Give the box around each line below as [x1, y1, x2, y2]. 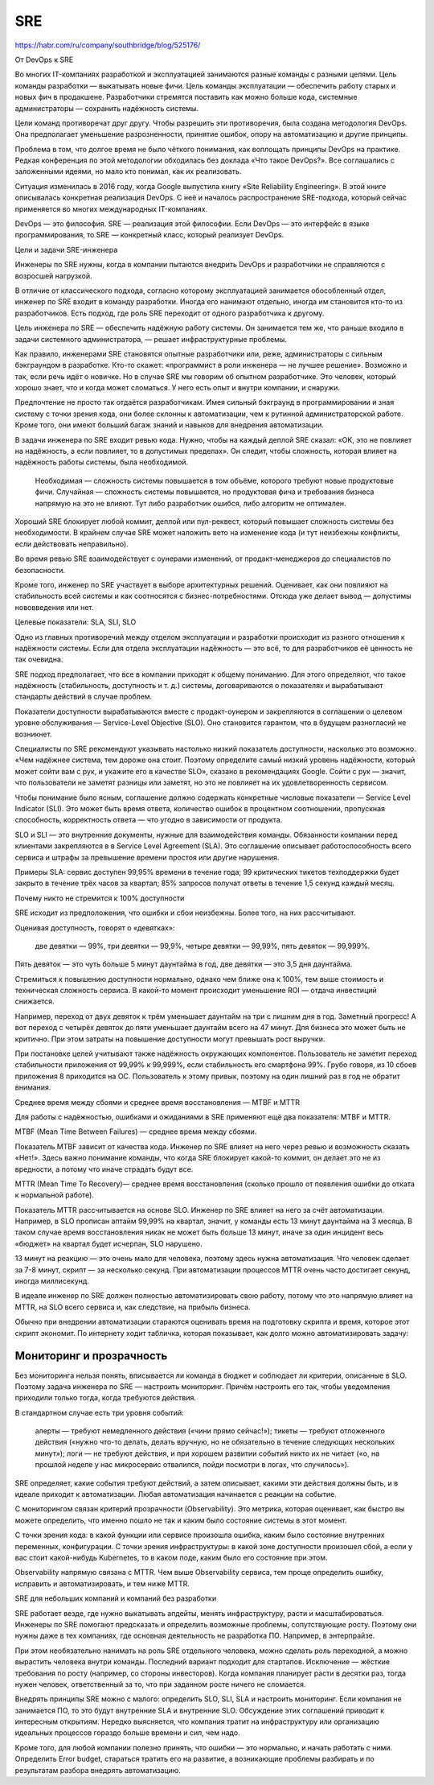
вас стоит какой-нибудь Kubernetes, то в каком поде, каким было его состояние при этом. [14, 1552, 329, 1562]
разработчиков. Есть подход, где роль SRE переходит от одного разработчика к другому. [14, 308, 325, 318]
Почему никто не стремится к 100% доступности [14, 893, 185, 903]
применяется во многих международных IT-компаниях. [14, 204, 208, 213]
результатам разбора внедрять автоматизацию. [14, 1765, 181, 1775]
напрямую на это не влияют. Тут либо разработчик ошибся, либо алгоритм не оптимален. [35, 498, 346, 508]
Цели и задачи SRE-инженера [14, 245, 118, 254]
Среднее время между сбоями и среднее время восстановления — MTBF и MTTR [14, 1097, 301, 1107]
